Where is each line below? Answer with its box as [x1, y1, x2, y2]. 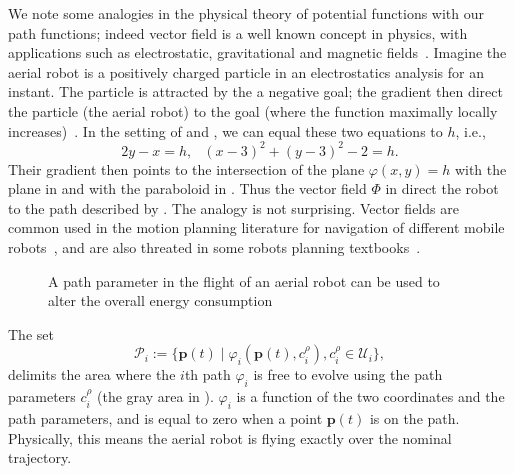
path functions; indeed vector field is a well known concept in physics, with [8, 22, 468, 43]
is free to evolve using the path [253, 364, 443, 385]
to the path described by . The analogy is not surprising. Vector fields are [8, 197, 459, 218]
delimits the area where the [8, 364, 176, 385]
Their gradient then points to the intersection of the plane [8, 158, 365, 179]
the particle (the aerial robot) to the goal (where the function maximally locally [8, 100, 498, 121]
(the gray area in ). [97, 386, 214, 407]
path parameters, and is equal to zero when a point [8, 408, 323, 428]
